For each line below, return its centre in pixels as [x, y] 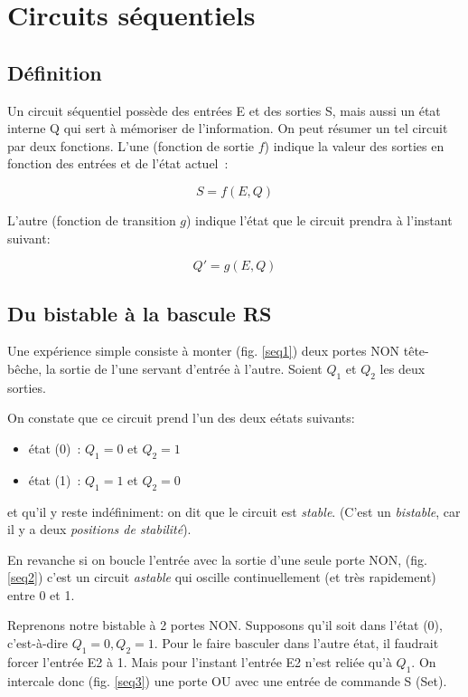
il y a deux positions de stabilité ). [99, 529]
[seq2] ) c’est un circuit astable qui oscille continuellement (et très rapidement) [222, 577]
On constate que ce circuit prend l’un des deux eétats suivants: [181, 418]
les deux [402, 368]
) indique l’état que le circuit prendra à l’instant [319, 220]
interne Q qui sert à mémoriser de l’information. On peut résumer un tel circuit [228, 128]
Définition [55, 72]
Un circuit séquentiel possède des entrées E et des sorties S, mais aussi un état [224, 110]
